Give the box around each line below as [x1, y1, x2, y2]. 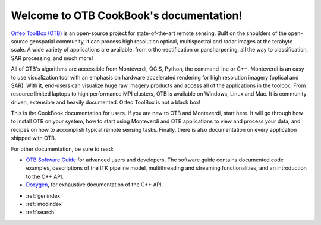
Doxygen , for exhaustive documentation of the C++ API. [26, 181, 163, 188]
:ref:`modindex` [26, 200, 64, 207]
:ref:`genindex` [26, 192, 62, 199]
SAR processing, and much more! [11, 54, 93, 62]
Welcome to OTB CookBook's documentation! [11, 9, 243, 22]
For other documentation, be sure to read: [11, 145, 114, 153]
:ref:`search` [26, 208, 56, 216]
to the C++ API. [26, 173, 64, 180]
